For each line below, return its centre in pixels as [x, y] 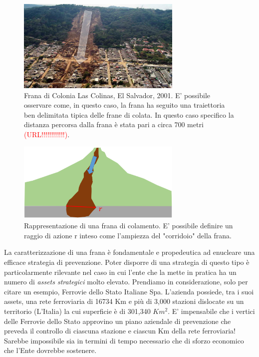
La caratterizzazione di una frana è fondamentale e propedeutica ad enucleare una [129, 252]
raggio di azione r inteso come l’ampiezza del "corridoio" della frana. [128, 235]
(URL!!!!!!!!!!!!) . [47, 134]
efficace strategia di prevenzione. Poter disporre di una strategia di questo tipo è [127, 262]
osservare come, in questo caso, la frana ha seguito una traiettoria [125, 105]
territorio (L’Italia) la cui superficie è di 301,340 [77, 311]
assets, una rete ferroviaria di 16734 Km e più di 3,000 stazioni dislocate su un [124, 301]
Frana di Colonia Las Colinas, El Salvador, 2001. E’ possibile [117, 95]
